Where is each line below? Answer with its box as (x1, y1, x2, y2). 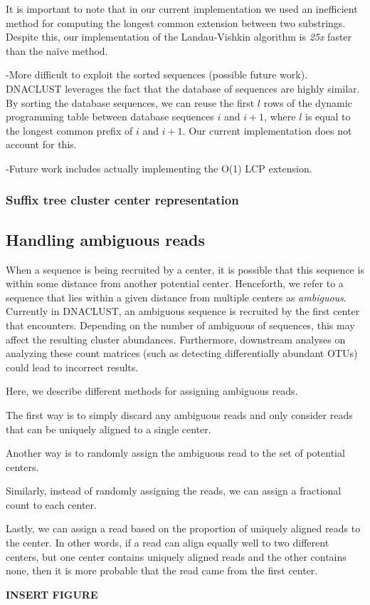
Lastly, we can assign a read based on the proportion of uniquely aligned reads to (6, 521, 361, 536)
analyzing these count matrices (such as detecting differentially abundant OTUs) (6, 346, 358, 361)
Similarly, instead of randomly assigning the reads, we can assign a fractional (6, 483, 342, 498)
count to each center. (6, 497, 97, 512)
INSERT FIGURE (6, 586, 98, 601)
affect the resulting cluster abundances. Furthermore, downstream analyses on (6, 331, 346, 346)
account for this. (6, 137, 77, 152)
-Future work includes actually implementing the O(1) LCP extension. (6, 160, 312, 175)
